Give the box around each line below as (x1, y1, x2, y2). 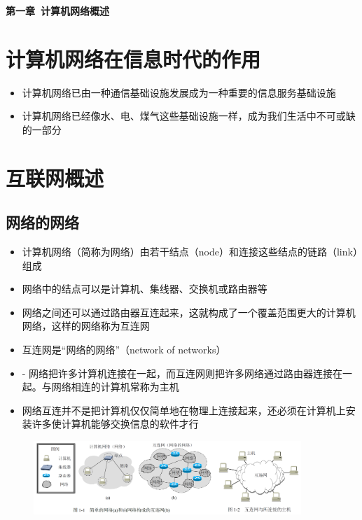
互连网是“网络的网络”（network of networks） (22, 342, 226, 357)
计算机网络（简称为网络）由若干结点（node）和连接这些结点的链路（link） (22, 244, 358, 259)
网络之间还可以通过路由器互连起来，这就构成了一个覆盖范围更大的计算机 (22, 304, 356, 319)
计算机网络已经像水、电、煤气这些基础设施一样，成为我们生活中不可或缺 (22, 108, 356, 123)
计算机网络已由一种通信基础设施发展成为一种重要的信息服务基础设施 (22, 85, 336, 99)
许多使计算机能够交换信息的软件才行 (32, 416, 199, 431)
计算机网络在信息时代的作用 (6, 44, 261, 73)
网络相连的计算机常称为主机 (51, 379, 179, 394)
